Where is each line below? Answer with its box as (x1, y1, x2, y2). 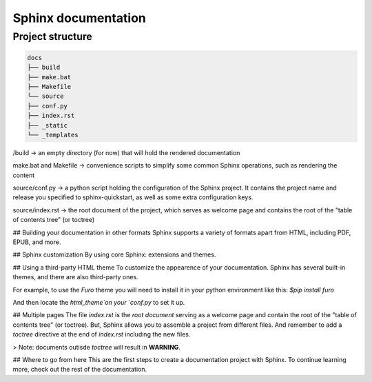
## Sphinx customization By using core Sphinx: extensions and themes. (12, 250, 216, 259)
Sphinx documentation (12, 10, 146, 26)
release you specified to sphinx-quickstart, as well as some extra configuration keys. (12, 193, 254, 201)
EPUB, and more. (12, 238, 61, 246)
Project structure (12, 30, 92, 43)
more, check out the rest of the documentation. (12, 365, 147, 374)
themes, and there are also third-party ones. (12, 273, 138, 281)
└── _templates (27, 131, 79, 139)
